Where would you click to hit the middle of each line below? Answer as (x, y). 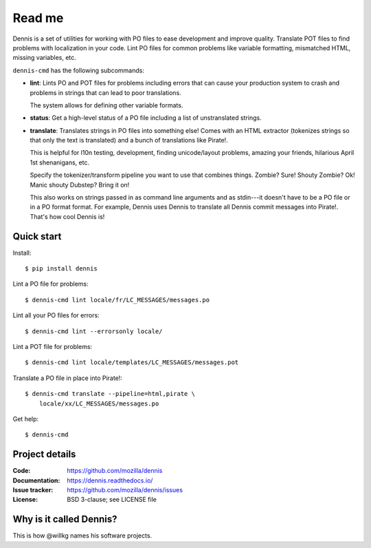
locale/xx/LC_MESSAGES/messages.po (99, 403)
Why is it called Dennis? (65, 519)
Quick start (37, 236)
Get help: (26, 419)
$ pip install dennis (61, 269)
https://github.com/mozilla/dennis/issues (125, 490)
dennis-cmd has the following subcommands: (78, 70)
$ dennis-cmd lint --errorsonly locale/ (94, 331)
